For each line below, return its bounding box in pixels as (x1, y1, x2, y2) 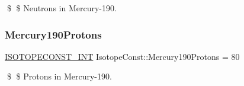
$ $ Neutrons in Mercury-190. (7, 2, 117, 14)
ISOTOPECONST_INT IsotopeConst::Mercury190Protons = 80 (5, 50, 240, 62)
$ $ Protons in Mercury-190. (7, 70, 112, 82)
